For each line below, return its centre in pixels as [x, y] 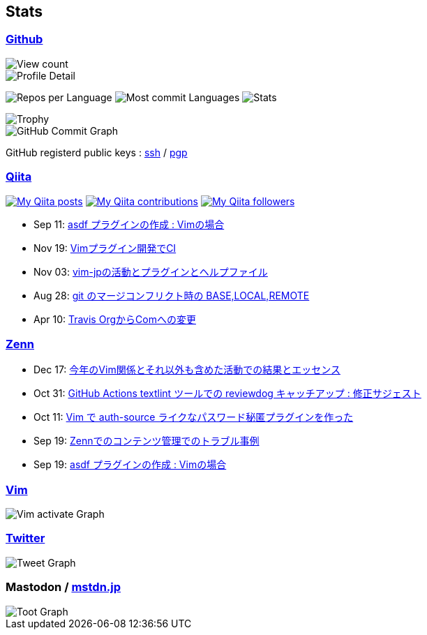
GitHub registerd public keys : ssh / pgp [97, 152]
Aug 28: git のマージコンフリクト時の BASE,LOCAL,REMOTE [172, 295]
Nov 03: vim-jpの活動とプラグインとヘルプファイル [151, 271]
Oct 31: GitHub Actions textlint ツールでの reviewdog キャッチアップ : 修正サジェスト [227, 394]
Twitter [25, 538]
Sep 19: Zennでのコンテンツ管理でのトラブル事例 [147, 441]
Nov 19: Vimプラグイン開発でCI [105, 248]
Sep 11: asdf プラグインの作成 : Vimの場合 [129, 224]
